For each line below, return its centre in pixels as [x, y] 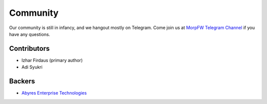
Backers [22, 81]
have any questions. [30, 34]
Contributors [29, 49]
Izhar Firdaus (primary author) [52, 60]
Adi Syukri [32, 67]
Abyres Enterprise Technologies [54, 93]
